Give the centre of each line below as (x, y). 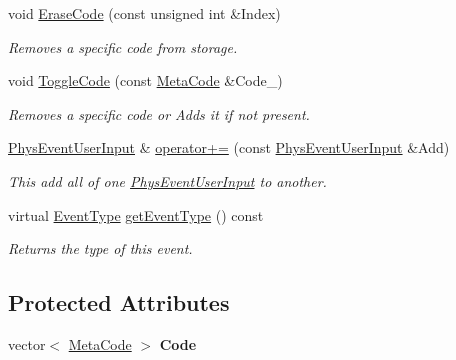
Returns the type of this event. (100, 248)
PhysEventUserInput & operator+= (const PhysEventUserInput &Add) (229, 147)
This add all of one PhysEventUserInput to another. (167, 180)
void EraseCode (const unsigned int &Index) (144, 13)
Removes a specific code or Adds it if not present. (159, 113)
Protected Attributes (119, 302)
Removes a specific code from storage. (123, 46)
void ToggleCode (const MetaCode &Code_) (145, 80)
